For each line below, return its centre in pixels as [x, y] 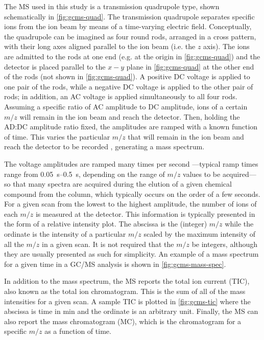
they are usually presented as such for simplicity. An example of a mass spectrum [131, 254]
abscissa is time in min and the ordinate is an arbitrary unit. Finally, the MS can [131, 311]
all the [14, 244]
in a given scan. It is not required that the [108, 244]
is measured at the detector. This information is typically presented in [145, 213]
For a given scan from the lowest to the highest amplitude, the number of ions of [130, 204]
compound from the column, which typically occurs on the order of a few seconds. [132, 194]
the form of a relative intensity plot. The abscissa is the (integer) [106, 224]
